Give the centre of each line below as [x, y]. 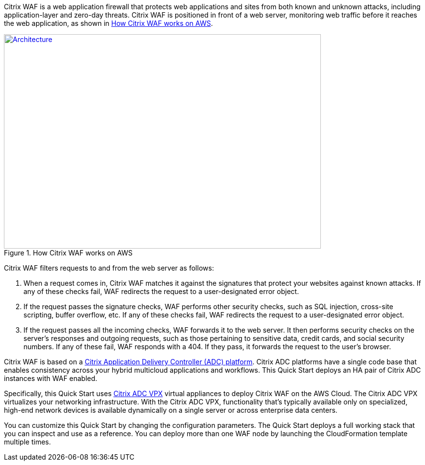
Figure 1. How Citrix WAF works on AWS [68, 253]
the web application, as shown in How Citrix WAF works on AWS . [109, 23]
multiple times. [27, 442]
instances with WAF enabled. [51, 378]
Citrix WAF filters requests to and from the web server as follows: [109, 268]
